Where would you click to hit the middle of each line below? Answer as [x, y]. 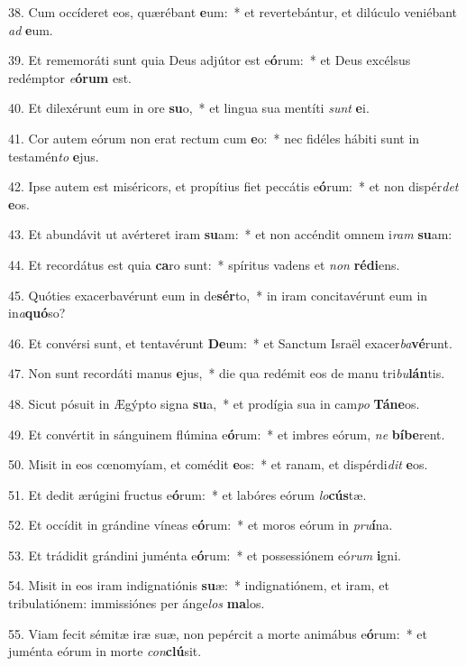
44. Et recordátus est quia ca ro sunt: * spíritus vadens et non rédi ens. [204, 264]
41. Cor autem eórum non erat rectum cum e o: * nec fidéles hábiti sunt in [214, 138]
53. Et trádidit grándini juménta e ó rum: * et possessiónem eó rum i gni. [205, 555]
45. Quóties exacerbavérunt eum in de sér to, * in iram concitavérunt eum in [218, 295]
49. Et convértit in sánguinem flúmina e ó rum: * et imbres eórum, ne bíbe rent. [227, 434]
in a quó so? [37, 313]
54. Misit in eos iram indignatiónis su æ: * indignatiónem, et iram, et [199, 585]
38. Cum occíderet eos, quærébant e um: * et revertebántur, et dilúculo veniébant [233, 12]
